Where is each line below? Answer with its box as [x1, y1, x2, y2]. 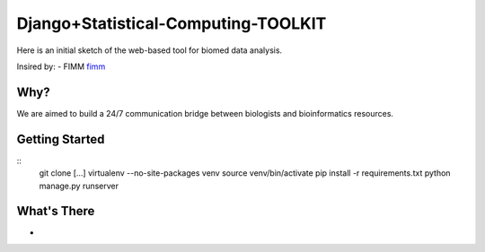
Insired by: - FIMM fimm [16, 61, 106, 72]
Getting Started [16, 131, 105, 147]
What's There [16, 204, 95, 219]
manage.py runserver [39, 180, 119, 191]
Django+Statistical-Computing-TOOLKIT [16, 13, 327, 33]
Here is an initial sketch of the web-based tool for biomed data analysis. [16, 45, 283, 56]
